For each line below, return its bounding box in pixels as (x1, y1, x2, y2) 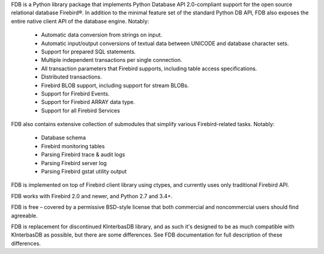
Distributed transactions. (41, 73, 102, 80)
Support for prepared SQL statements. (41, 48, 136, 55)
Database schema (41, 134, 86, 141)
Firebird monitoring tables (41, 142, 105, 150)
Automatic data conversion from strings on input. (41, 31, 163, 38)
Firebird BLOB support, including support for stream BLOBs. (41, 82, 189, 89)
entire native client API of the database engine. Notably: (11, 17, 149, 25)
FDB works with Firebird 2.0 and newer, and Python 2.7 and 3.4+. (11, 192, 173, 199)
